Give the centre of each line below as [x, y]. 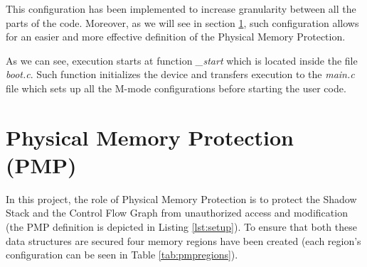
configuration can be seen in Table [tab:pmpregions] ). [122, 255]
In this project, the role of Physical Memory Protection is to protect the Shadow [181, 198]
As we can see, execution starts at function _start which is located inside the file [182, 60]
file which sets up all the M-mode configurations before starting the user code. [176, 88]
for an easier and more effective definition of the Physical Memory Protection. [176, 37]
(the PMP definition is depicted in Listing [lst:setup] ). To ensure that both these [181, 227]
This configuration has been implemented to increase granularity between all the [181, 9]
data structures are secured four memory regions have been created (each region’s [183, 240]
